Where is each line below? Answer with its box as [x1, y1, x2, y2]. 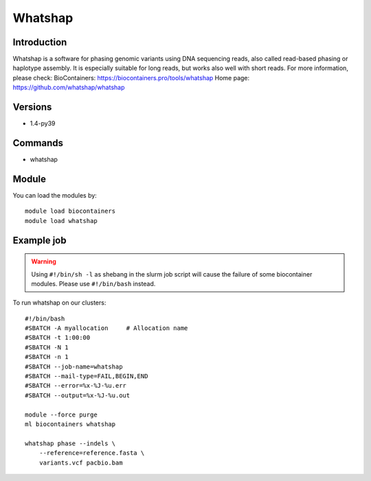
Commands [12, 137, 64, 149]
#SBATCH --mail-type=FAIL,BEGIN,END [25, 373, 148, 380]
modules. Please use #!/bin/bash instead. [31, 279, 156, 288]
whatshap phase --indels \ [25, 439, 116, 447]
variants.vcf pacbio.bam [38, 458, 123, 467]
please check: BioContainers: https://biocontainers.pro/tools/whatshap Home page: [12, 73, 250, 82]
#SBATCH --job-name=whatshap [25, 362, 123, 371]
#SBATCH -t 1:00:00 [25, 333, 91, 342]
